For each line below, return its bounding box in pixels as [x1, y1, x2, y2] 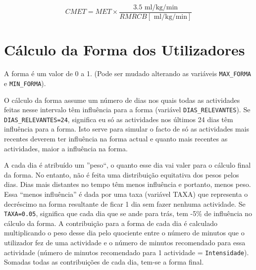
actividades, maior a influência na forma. [4, 143, 128, 153]
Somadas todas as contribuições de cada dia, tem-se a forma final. [4, 257, 204, 267]
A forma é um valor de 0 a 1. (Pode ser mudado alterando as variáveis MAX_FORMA [4, 68, 252, 79]
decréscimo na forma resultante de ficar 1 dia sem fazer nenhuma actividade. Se [4, 198, 246, 209]
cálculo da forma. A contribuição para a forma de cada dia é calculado [4, 218, 218, 228]
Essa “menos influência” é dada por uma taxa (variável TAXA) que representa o [4, 188, 248, 199]
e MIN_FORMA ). [4, 78, 46, 88]
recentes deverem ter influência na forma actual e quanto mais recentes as [4, 134, 228, 143]
